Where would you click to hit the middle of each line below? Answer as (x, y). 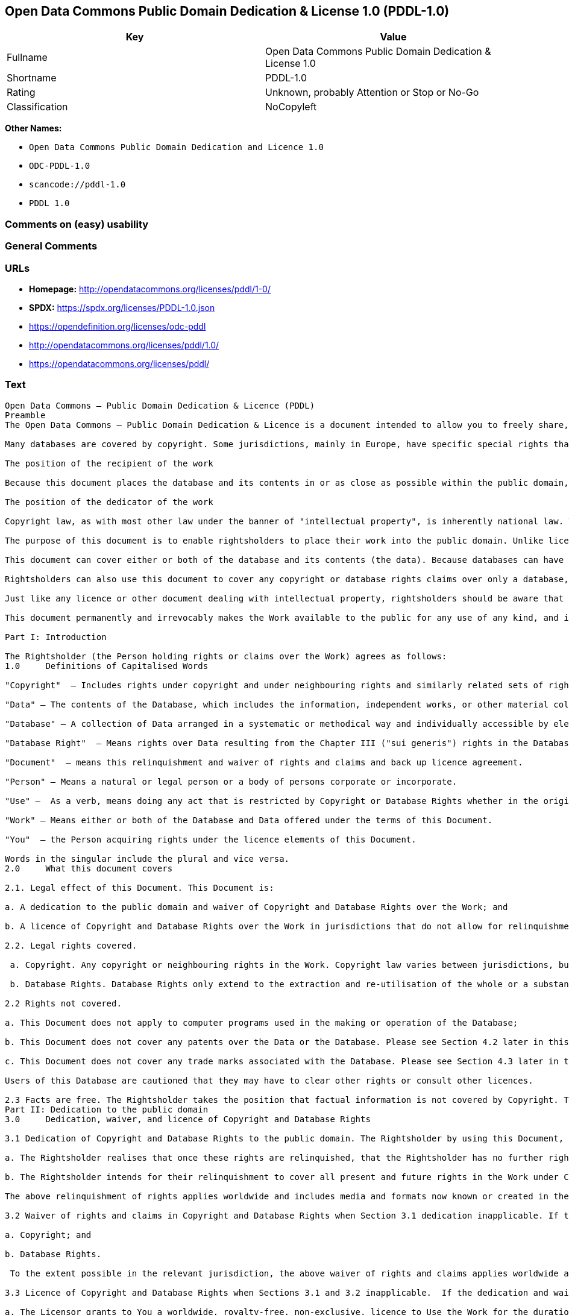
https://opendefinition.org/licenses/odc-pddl (118, 326)
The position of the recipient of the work (109, 463)
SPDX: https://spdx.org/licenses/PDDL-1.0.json (122, 307)
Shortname (32, 78)
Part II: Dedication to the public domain (107, 1109)
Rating (21, 93)
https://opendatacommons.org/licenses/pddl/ (119, 363)
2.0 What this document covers (89, 868)
